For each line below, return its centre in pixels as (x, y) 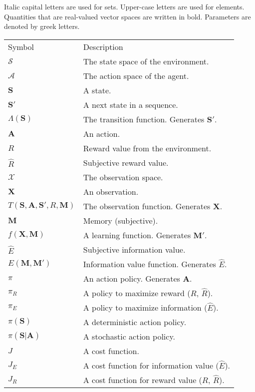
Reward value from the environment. (147, 148)
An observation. (111, 191)
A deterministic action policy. (135, 322)
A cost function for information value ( (151, 365)
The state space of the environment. (146, 61)
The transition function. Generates (144, 119)
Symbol (21, 46)
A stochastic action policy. (129, 336)
